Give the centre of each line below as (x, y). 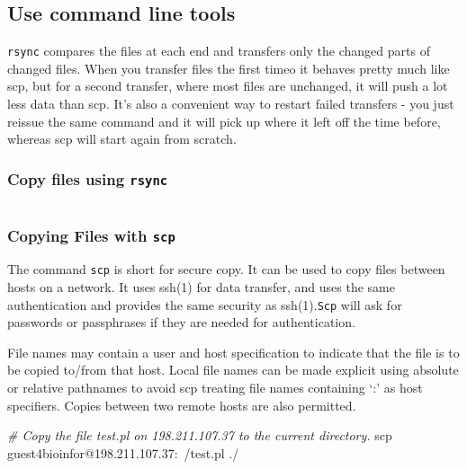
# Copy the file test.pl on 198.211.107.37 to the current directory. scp (200, 435)
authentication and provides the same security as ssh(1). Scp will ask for (205, 304)
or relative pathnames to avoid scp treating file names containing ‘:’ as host (215, 388)
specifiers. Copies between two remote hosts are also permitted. (182, 405)
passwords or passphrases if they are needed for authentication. (181, 322)
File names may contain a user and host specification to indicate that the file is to (233, 352)
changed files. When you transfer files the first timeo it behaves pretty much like (229, 68)
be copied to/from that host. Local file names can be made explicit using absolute (233, 370)
